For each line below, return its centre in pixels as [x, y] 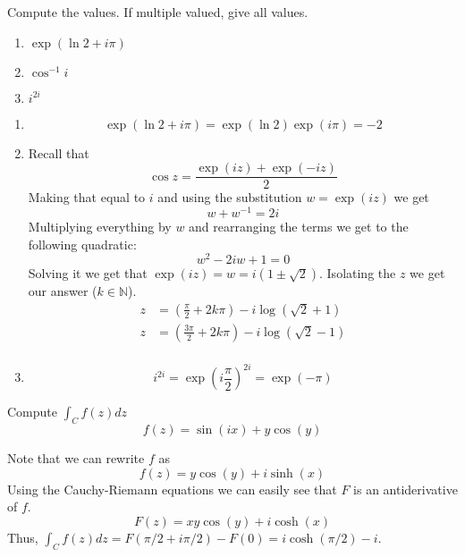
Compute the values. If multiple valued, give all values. [158, 12]
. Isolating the [358, 273]
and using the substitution [230, 197]
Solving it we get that [88, 273]
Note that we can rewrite [76, 458]
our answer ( [63, 291]
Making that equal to [87, 197]
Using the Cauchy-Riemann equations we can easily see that [172, 489]
